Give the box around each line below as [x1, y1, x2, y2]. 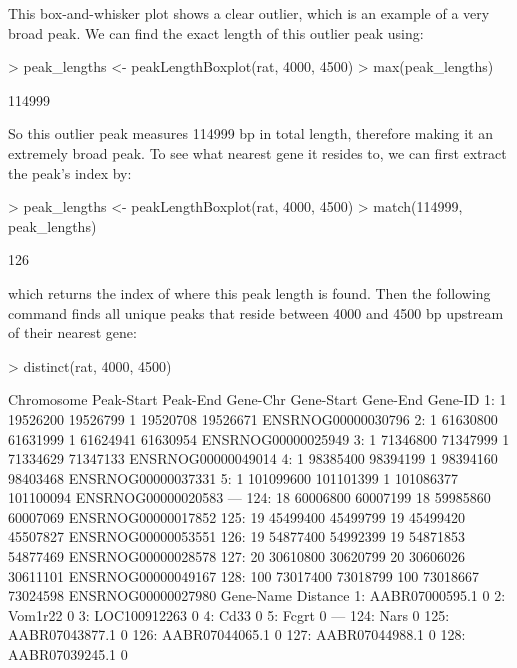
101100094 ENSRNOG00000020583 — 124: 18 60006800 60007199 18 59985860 [8, 487, 491, 508]
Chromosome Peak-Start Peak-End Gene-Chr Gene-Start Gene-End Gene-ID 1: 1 [8, 389, 507, 410]
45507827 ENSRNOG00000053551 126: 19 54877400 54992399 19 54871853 [8, 526, 466, 547]
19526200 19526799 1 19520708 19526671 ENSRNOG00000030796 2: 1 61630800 [8, 408, 498, 429]
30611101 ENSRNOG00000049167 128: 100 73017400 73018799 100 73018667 [8, 565, 480, 586]
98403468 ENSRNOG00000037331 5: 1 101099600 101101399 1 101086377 [8, 467, 459, 488]
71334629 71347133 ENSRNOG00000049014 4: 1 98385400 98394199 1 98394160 [8, 448, 498, 469]
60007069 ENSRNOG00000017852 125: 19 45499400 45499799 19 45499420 [8, 506, 466, 527]
